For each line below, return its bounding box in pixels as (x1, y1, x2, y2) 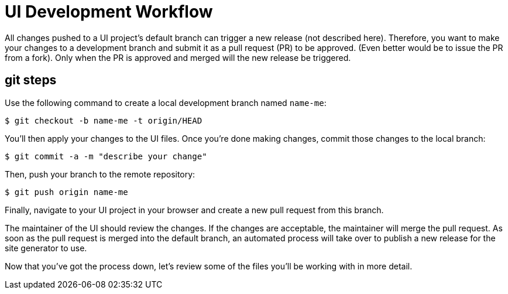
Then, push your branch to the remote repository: (5, 169, 195, 179)
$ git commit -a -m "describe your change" (5, 151, 207, 161)
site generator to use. (5, 242, 87, 253)
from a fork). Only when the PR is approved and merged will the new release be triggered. (5, 52, 351, 63)
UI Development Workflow (5, 2, 213, 22)
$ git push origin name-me (5, 187, 128, 197)
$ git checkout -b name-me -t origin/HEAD (5, 115, 202, 125)
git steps (5, 73, 57, 88)
